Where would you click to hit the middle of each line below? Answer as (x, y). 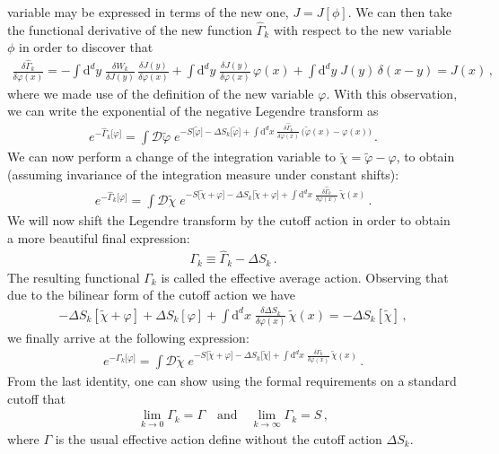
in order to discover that (86, 47)
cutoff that (36, 398)
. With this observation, (392, 93)
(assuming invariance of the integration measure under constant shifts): (203, 174)
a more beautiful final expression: (99, 237)
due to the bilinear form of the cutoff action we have (151, 295)
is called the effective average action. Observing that (305, 277)
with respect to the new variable (362, 29)
